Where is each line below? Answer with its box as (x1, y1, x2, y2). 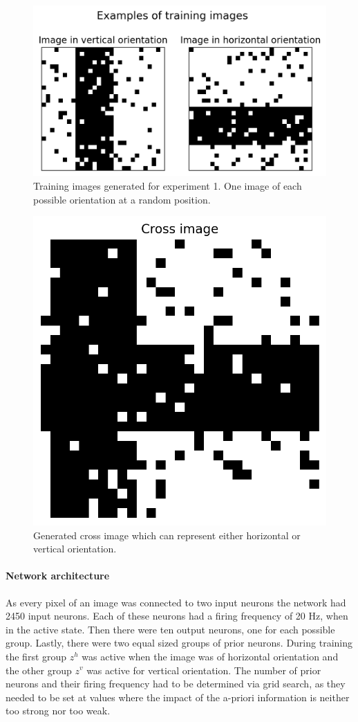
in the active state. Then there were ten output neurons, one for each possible (6, 622, 335, 636)
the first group (6, 649, 67, 663)
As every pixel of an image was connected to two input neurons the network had (6, 595, 346, 609)
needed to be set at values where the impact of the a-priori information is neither (6, 689, 350, 704)
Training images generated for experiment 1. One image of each (33, 178, 302, 192)
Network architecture (6, 568, 110, 583)
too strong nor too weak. (6, 703, 111, 718)
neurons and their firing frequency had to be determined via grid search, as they (6, 676, 346, 691)
